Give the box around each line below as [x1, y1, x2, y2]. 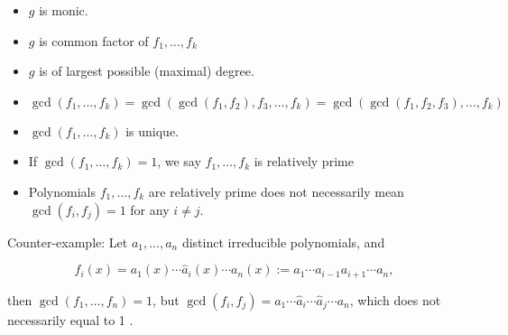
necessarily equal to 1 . [7, 310, 134, 329]
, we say [157, 152, 201, 171]
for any [130, 200, 170, 219]
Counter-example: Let [7, 232, 128, 251]
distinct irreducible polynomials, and [181, 232, 385, 251]
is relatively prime [254, 152, 354, 171]
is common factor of [39, 31, 149, 50]
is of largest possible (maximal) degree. [39, 61, 254, 80]
